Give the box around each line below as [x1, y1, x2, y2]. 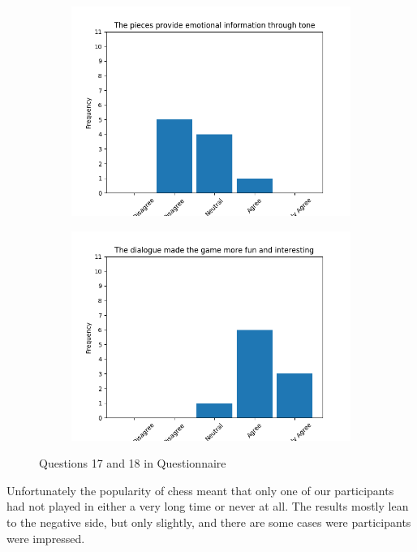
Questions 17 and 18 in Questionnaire [39, 455, 226, 472]
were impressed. [6, 529, 85, 546]
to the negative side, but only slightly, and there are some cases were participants [6, 513, 411, 530]
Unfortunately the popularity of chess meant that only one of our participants [6, 481, 394, 498]
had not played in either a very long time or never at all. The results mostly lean [6, 498, 409, 515]
